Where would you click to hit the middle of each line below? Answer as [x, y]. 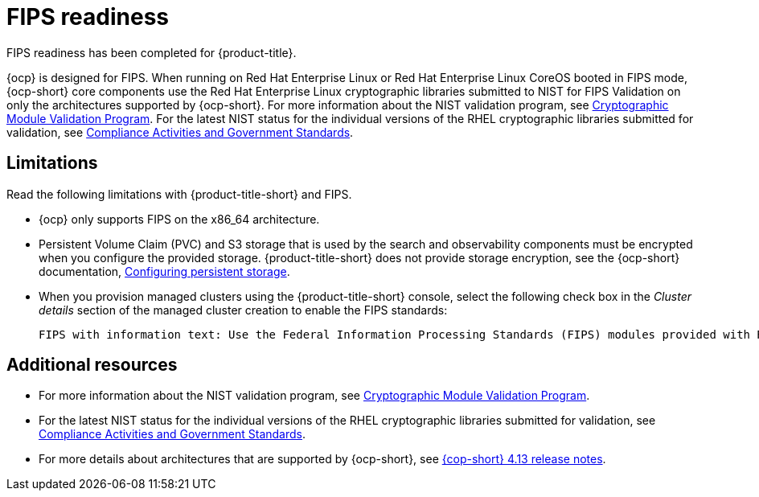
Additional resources [92, 365]
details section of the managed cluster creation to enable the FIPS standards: [243, 310]
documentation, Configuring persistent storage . [164, 271]
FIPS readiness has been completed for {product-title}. [152, 52]
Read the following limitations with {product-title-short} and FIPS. [179, 194]
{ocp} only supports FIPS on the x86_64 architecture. [179, 219]
